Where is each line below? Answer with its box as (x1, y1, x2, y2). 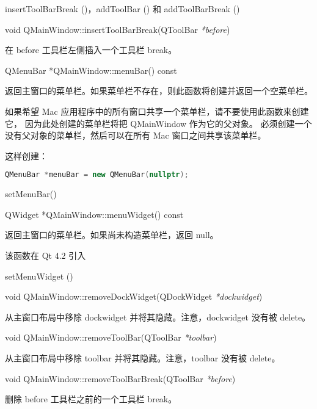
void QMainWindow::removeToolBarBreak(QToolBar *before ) (5, 372, 236, 385)
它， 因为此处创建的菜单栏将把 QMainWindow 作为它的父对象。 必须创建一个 (5, 117, 312, 129)
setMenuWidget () (5, 269, 73, 282)
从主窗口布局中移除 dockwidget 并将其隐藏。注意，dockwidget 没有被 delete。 (5, 310, 311, 323)
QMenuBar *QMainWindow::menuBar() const (5, 63, 177, 76)
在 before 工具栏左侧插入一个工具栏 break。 (5, 43, 177, 56)
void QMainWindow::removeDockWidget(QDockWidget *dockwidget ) (5, 290, 263, 303)
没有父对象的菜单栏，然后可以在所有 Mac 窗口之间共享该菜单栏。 (5, 129, 266, 142)
